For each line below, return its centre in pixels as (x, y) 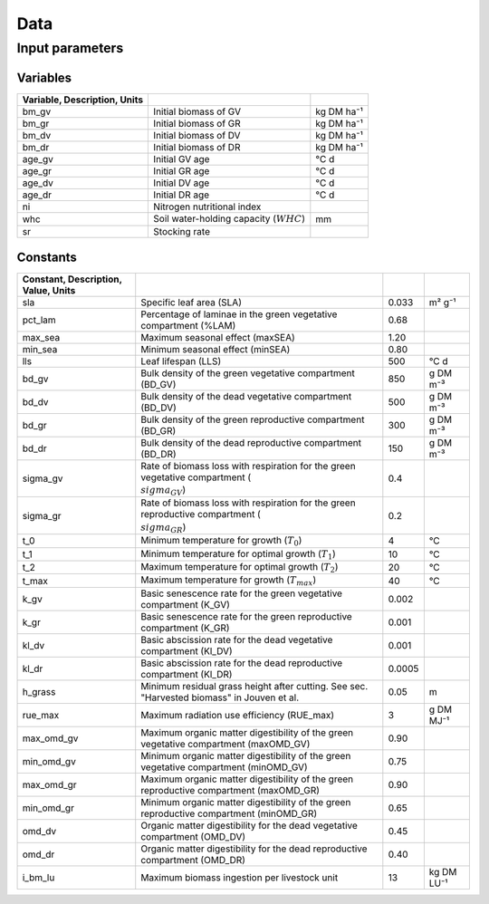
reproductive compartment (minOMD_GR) (229, 813)
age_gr (37, 170)
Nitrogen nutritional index (207, 207)
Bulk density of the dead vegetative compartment (246, 396)
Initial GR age (182, 170)
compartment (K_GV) (186, 604)
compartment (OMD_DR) (193, 860)
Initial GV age (182, 159)
